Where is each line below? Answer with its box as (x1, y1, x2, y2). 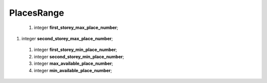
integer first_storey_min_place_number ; (34, 47, 117, 53)
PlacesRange (9, 7, 64, 18)
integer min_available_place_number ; (34, 67, 112, 73)
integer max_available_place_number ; (34, 60, 113, 66)
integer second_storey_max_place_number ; (21, 35, 113, 41)
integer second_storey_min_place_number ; (34, 54, 125, 59)
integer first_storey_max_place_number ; (34, 25, 119, 30)
